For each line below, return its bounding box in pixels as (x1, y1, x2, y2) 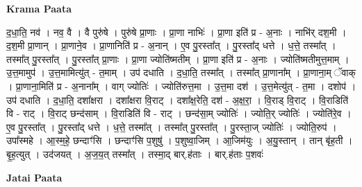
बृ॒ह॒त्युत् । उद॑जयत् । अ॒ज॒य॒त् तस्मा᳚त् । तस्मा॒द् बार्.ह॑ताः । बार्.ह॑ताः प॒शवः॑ (6, 146, 263, 161)
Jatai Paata (6, 170, 63, 184)
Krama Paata (6, 1, 72, 15)
